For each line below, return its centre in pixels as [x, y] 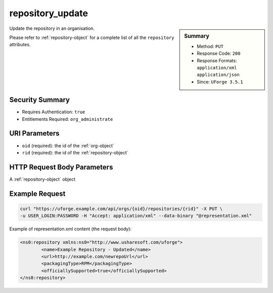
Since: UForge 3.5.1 [220, 81]
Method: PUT [210, 46]
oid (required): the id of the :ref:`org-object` [68, 145]
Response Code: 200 [219, 54]
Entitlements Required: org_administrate [67, 119]
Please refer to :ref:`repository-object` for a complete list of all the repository [92, 37]
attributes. [20, 45]
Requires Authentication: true [54, 112]
